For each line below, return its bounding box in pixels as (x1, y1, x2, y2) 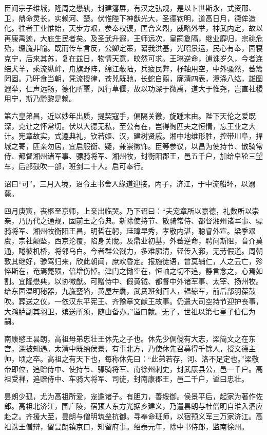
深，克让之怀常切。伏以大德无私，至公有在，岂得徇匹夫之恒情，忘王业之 (4, 120, 249, 131)
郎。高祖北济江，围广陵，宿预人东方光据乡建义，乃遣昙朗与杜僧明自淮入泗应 (4, 401, 263, 411)
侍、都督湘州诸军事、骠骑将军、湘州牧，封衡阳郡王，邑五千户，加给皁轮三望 (4, 150, 263, 161)
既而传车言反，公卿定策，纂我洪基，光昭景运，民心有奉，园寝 (54, 43, 263, 53)
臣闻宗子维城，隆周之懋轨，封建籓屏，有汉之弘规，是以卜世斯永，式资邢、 (4, 3, 256, 13)
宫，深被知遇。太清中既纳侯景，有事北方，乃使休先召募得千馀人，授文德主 (4, 343, 256, 354)
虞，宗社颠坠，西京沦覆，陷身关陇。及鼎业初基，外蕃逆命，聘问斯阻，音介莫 (4, 235, 263, 246)
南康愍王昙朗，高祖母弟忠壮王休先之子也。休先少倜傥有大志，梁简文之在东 (4, 333, 256, 344)
